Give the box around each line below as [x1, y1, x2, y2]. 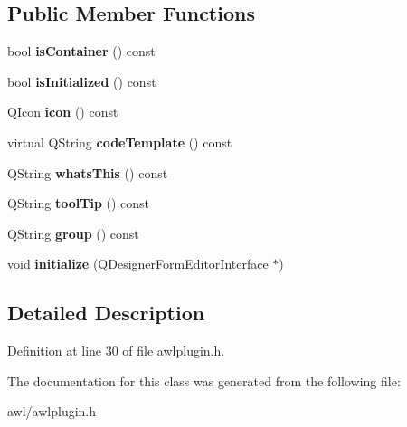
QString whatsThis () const [7, 163, 168, 182]
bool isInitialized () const [7, 71, 156, 90]
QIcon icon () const [7, 102, 118, 121]
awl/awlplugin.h [7, 402, 97, 421]
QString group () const [7, 223, 139, 242]
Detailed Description [7, 299, 205, 327]
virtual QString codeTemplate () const [7, 132, 232, 151]
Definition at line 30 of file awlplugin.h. [7, 341, 225, 360]
